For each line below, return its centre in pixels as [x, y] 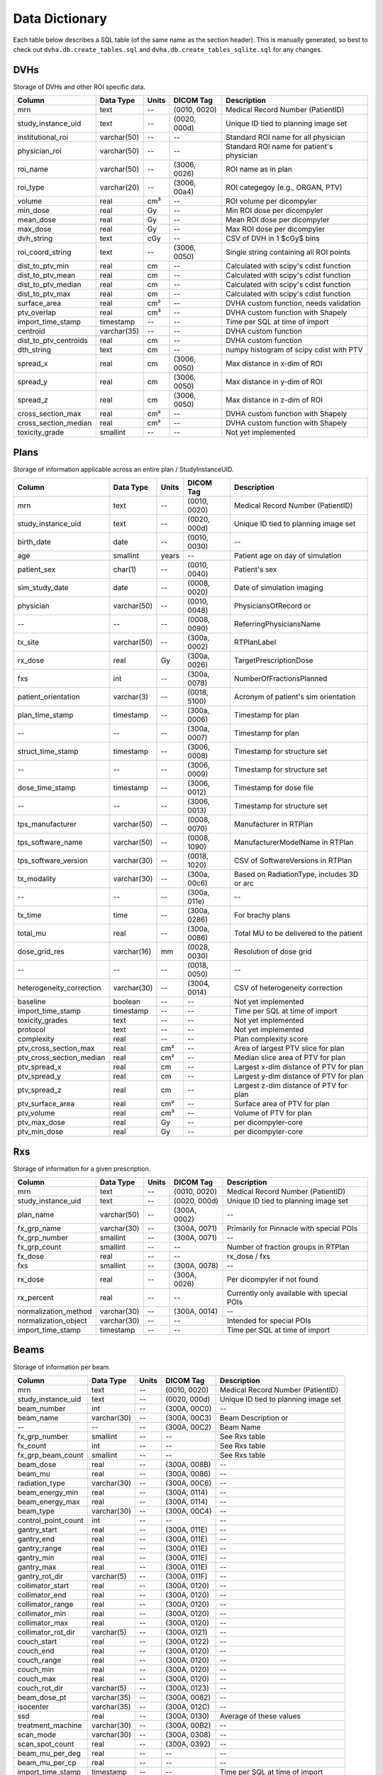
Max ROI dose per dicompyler [276, 229]
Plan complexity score [271, 1039]
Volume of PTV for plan [273, 1113]
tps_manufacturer [47, 824]
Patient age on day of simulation [288, 556]
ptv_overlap [37, 312]
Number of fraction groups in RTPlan [288, 1247]
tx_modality [37, 879]
